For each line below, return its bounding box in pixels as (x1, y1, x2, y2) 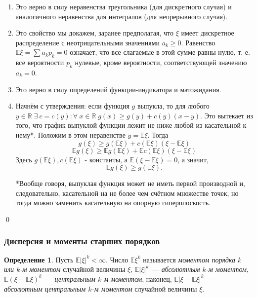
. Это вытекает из (200, 110, 253, 120)
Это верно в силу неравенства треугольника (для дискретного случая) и (15, 1, 232, 11)
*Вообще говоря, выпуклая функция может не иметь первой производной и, (15, 178, 245, 188)
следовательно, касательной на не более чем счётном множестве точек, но (15, 187, 239, 198)
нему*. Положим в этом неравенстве (15, 129, 126, 140)
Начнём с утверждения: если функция (15, 101, 129, 111)
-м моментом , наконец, (101, 273, 172, 284)
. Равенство (181, 37, 215, 47)
